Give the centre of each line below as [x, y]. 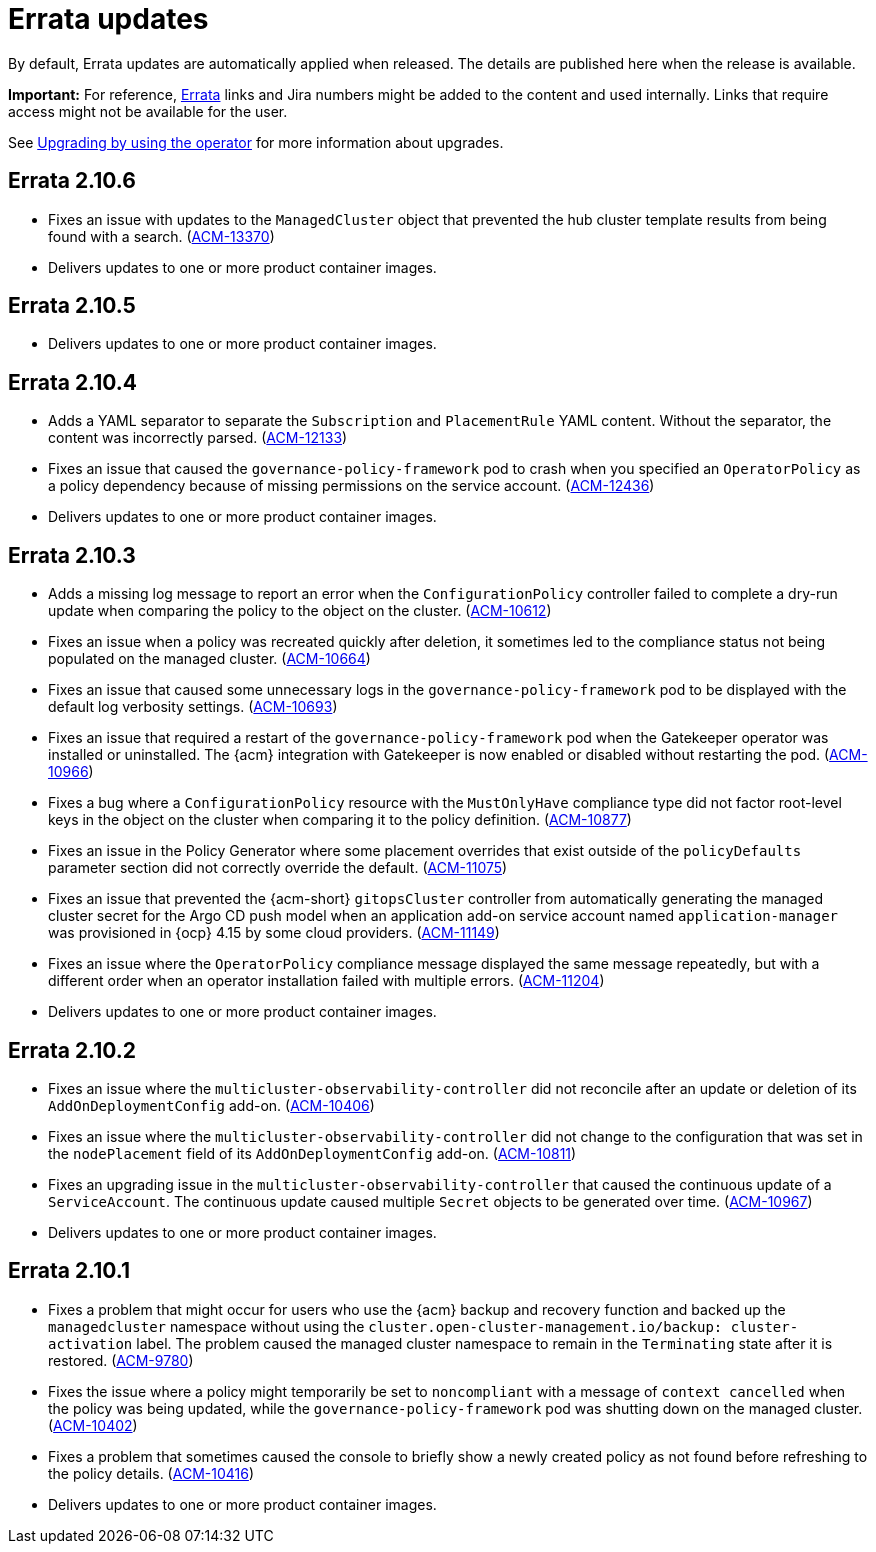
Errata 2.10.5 [72, 306]
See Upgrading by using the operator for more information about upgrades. [256, 142]
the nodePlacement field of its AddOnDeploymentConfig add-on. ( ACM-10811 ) [312, 1153]
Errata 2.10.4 [73, 382]
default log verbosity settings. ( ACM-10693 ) [193, 707]
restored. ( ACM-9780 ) [121, 1360]
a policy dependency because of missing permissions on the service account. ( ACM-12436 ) [351, 486]
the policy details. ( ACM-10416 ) [151, 1473]
